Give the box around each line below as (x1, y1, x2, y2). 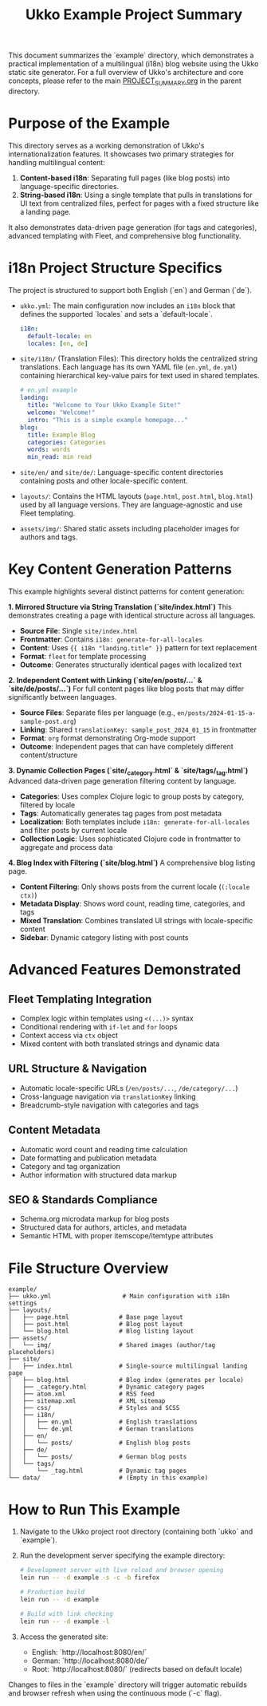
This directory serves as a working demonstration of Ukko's (8, 140, 205, 150)
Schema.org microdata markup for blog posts (19, 1214, 170, 1224)
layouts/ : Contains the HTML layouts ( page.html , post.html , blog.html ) (19, 492, 253, 501)
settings (8, 1299, 37, 1308)
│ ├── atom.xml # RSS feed (8, 1390, 155, 1398)
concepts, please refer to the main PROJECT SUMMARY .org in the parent (8, 76, 241, 87)
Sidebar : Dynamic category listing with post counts (19, 932, 189, 942)
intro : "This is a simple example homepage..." (27, 416, 189, 424)
